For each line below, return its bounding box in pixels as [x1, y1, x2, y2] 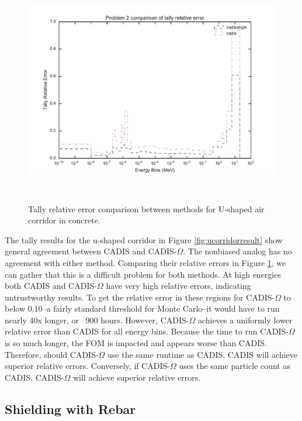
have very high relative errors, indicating [106, 279, 251, 292]
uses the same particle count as [179, 360, 290, 372]
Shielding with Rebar [5, 399, 136, 417]
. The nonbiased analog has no [183, 245, 292, 257]
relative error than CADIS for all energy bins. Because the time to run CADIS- [5, 325, 289, 337]
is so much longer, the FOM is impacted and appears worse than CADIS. [5, 337, 267, 349]
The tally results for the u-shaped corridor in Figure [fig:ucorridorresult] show [5, 233, 283, 246]
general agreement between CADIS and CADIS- [5, 245, 177, 257]
